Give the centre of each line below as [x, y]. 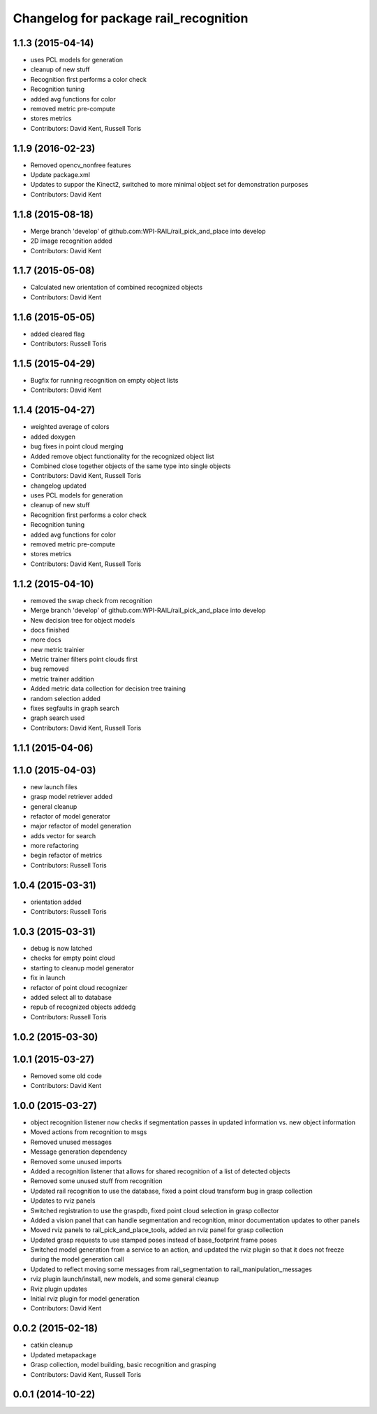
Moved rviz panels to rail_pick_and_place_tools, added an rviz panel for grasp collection [157, 1230]
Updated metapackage [64, 1355]
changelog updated [58, 486]
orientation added [56, 902]
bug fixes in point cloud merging [77, 446]
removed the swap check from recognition [91, 600]
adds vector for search [63, 835]
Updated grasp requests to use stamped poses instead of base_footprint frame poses [154, 1240]
